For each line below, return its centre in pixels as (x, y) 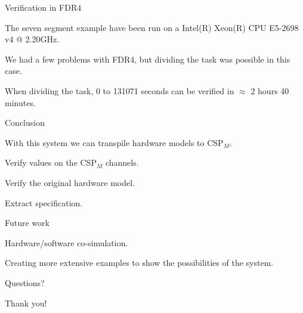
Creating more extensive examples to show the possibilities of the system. (139, 263)
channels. (122, 162)
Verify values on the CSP (51, 162)
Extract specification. (44, 202)
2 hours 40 (270, 90)
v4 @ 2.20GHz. (32, 39)
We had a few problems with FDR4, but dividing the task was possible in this (148, 59)
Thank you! (26, 303)
